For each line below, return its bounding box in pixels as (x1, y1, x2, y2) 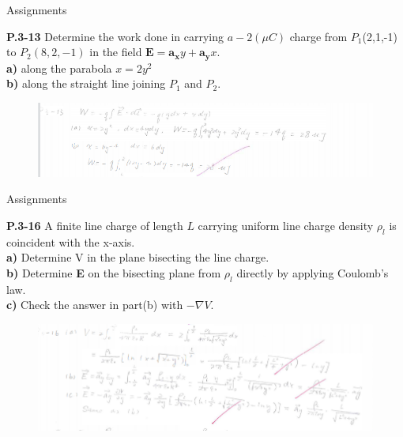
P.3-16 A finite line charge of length (6, 217, 183, 234)
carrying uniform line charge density (198, 217, 374, 234)
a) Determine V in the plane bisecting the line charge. (6, 249, 269, 266)
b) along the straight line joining (6, 75, 166, 92)
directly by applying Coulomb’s (236, 265, 389, 281)
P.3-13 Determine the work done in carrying (6, 28, 224, 44)
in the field (89, 43, 142, 60)
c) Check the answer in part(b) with (6, 296, 183, 313)
